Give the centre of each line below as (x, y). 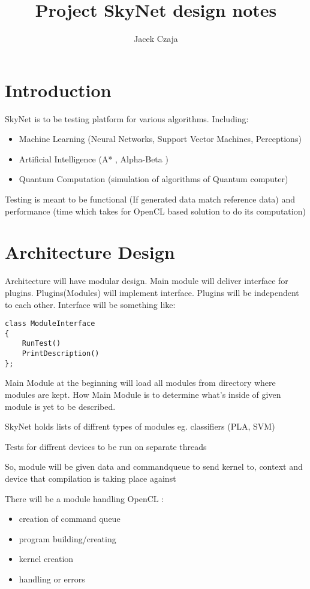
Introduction (58, 90)
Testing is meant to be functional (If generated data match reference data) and (150, 199)
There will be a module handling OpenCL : (85, 498)
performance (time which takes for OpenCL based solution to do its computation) (155, 211)
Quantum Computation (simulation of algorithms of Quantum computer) (154, 179)
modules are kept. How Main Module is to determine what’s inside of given (143, 394)
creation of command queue (70, 519)
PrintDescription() (61, 354)
